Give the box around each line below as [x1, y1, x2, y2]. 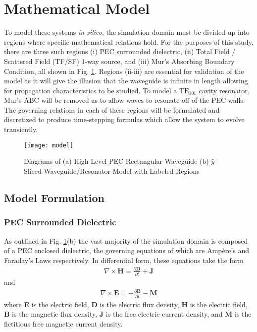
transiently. [4, 124, 38, 134]
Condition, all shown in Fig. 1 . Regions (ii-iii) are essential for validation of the [4, 66, 244, 76]
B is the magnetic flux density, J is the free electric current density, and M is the [4, 309, 252, 319]
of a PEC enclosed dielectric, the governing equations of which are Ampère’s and [4, 245, 250, 256]
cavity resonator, [199, 85, 250, 95]
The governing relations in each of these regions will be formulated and [4, 104, 220, 115]
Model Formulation [4, 190, 105, 205]
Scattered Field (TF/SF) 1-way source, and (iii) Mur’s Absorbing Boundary [4, 56, 235, 66]
